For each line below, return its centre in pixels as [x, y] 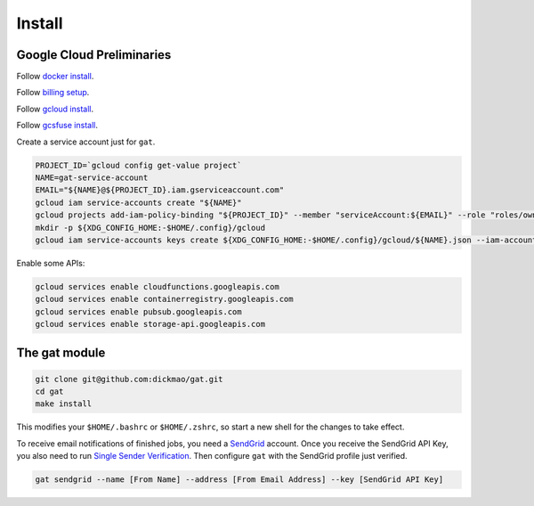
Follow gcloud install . [55, 109]
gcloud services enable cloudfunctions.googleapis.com [157, 286]
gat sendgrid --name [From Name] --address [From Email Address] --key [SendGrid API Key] [239, 480]
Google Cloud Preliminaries [94, 55]
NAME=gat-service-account [92, 178]
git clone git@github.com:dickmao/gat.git [129, 379]
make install [64, 404]
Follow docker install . [55, 77]
